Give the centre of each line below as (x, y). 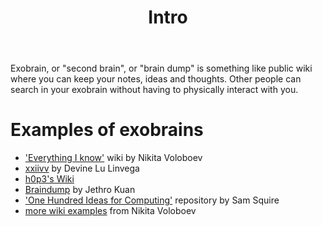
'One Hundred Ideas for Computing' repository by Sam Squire (152, 200)
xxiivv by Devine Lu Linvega (82, 168)
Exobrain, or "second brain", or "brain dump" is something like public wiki (161, 68)
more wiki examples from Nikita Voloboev (110, 211)
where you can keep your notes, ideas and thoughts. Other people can (156, 79)
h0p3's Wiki (49, 179)
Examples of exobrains (107, 130)
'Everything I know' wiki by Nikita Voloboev (113, 158)
